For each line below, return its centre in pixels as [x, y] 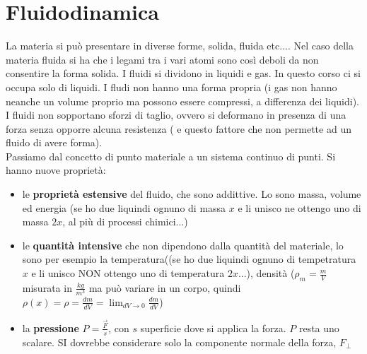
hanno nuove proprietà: [56, 170]
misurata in [47, 287]
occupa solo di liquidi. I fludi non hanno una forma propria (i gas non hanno [171, 87]
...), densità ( [266, 273]
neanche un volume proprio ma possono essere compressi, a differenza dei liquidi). [182, 101]
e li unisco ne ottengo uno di [299, 207]
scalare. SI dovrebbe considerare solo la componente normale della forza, [179, 342]
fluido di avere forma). [54, 142]
